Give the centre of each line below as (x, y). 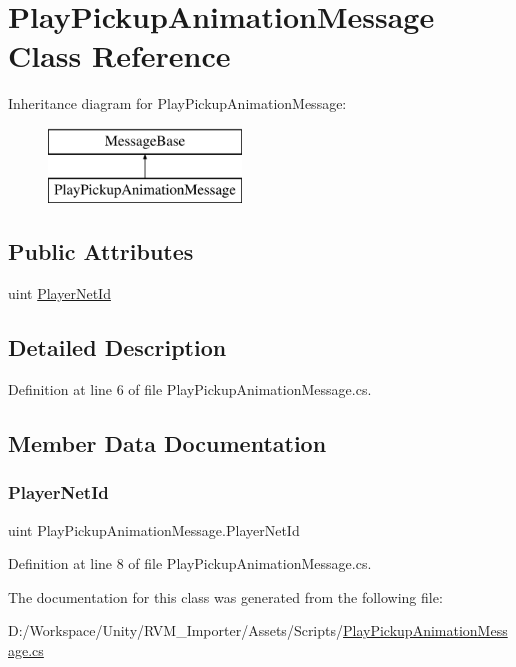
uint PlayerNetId (59, 293)
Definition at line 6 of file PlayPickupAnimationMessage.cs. (190, 389)
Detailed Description (117, 347)
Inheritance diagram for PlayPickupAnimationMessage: (177, 103)
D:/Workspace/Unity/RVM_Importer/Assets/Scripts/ (176, 630)
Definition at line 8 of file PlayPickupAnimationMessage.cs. (190, 563)
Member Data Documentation (167, 443)
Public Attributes (101, 251)
